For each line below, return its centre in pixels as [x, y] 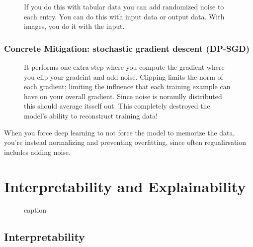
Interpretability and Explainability [125, 186]
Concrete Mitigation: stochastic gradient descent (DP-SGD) [127, 48]
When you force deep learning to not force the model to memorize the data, [120, 132]
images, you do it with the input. [74, 26]
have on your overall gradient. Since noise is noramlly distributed [123, 96]
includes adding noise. [37, 152]
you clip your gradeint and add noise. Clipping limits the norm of [124, 76]
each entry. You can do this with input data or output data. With [124, 16]
